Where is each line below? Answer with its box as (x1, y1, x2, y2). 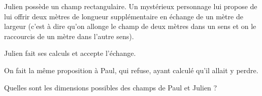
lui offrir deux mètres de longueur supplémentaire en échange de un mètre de (4, 11, 243, 21)
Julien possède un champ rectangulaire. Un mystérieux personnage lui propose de (4, 1, 257, 11)
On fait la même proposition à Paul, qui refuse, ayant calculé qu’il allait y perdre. (4, 65, 258, 75)
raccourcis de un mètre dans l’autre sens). (4, 30, 134, 41)
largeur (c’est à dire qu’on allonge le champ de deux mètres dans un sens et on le (4, 21, 256, 31)
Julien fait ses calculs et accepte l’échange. (4, 48, 136, 58)
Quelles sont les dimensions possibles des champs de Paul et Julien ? (4, 82, 217, 92)
